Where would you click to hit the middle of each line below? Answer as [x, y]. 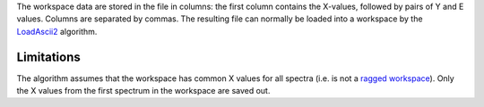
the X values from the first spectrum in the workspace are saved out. [143, 91]
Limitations [48, 57]
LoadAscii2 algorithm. [57, 31]
